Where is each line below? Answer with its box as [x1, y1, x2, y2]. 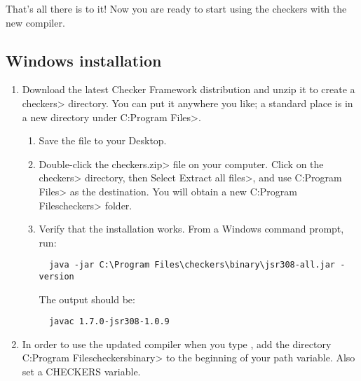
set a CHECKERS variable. [22, 364, 141, 379]
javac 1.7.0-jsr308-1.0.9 [48, 317, 170, 327]
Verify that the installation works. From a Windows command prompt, [39, 221, 344, 236]
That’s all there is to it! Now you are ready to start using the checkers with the [6, 1, 347, 15]
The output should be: [39, 291, 135, 306]
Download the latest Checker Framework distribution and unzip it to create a [22, 82, 355, 97]
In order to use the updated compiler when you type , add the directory [22, 336, 332, 351]
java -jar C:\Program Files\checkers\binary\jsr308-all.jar [48, 260, 335, 270]
